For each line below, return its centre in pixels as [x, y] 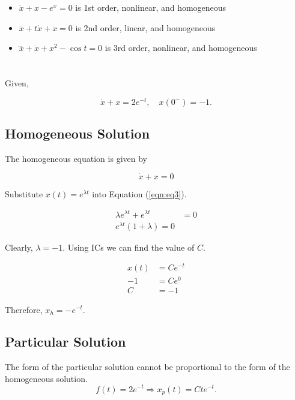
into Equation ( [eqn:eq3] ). [139, 193]
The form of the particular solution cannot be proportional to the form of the [147, 367]
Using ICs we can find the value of [131, 247]
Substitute [24, 193]
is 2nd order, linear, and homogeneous [145, 27]
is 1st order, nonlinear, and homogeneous [151, 7]
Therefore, [24, 309]
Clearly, [19, 247]
